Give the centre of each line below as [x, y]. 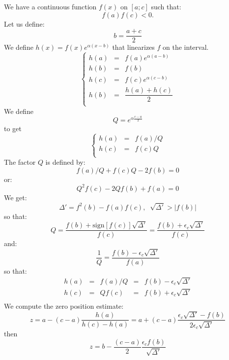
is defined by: [65, 162]
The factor [20, 162]
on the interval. [186, 47]
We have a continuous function [50, 6]
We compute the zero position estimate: [64, 306]
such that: [166, 6]
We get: [15, 197]
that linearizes [133, 47]
